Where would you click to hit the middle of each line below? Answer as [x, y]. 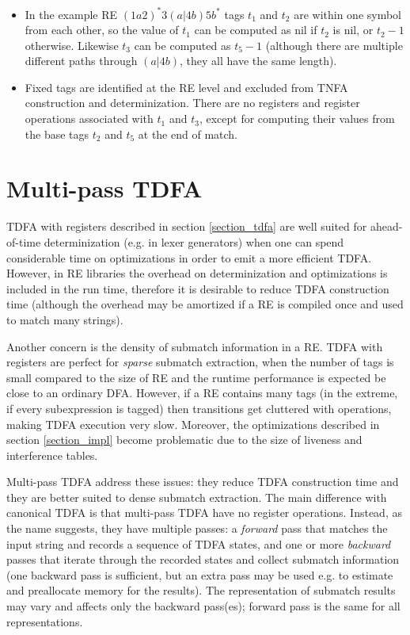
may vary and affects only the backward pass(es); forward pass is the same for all [203, 606]
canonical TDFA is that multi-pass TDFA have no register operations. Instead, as [204, 513]
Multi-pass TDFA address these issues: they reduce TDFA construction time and [203, 482]
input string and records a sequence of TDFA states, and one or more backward [199, 543]
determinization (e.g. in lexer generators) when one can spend [194, 241]
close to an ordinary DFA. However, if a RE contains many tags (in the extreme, [202, 393]
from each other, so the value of [102, 30]
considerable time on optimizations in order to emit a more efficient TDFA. [189, 257]
